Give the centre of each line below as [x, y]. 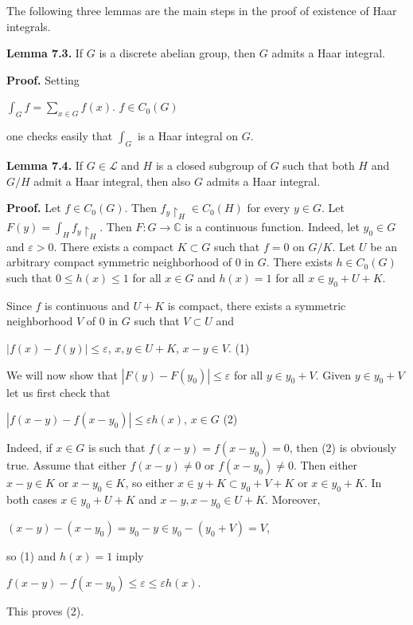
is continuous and [87, 305]
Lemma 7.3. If [45, 53]
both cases [32, 499]
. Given [333, 374]
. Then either [325, 465]
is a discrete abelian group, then [177, 53]
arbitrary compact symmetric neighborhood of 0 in [131, 262]
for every [269, 208]
